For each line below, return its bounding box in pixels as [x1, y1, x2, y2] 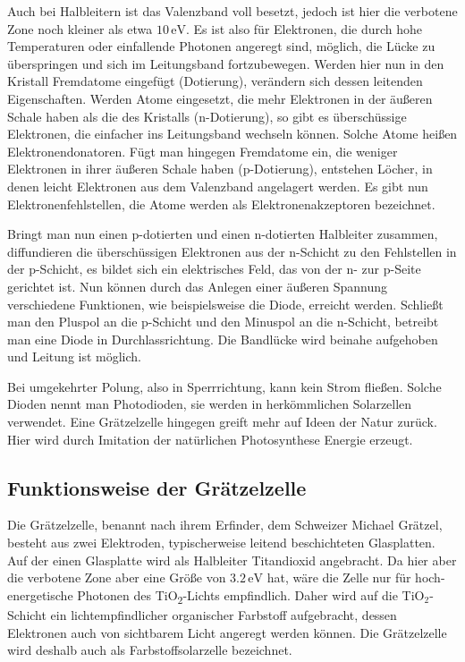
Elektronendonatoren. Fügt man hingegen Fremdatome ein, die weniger [7, 141, 398, 160]
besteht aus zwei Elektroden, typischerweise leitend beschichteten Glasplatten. [7, 533, 435, 552]
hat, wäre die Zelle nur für [266, 568, 411, 587]
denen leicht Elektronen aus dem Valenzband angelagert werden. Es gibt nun [7, 176, 428, 195]
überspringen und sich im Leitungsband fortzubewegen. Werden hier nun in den [7, 54, 444, 72]
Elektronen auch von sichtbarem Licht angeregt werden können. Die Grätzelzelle [7, 623, 447, 641]
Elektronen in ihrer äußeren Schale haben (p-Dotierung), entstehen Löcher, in [7, 159, 433, 178]
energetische [7, 585, 73, 604]
